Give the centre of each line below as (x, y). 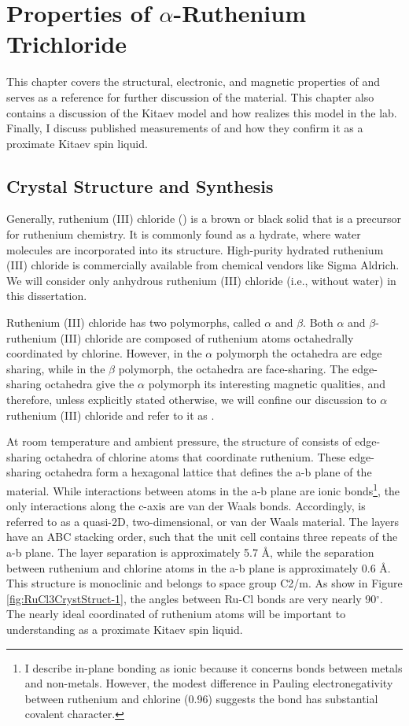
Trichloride (67, 44)
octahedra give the (90, 384)
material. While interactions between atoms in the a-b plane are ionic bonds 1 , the (203, 489)
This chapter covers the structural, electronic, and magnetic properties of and (193, 81)
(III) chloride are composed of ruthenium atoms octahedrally (207, 337)
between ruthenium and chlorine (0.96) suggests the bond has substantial (201, 698)
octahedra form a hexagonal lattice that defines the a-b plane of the (208, 472)
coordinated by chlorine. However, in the (104, 353)
